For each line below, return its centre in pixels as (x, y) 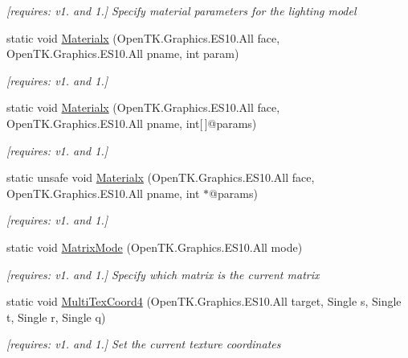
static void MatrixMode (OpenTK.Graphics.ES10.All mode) (155, 247)
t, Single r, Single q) (56, 317)
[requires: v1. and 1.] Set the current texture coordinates (144, 344)
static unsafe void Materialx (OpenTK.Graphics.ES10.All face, (161, 177)
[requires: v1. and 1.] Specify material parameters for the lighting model (182, 10)
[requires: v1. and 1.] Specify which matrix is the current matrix (163, 274)
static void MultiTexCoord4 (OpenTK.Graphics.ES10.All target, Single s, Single (204, 301)
